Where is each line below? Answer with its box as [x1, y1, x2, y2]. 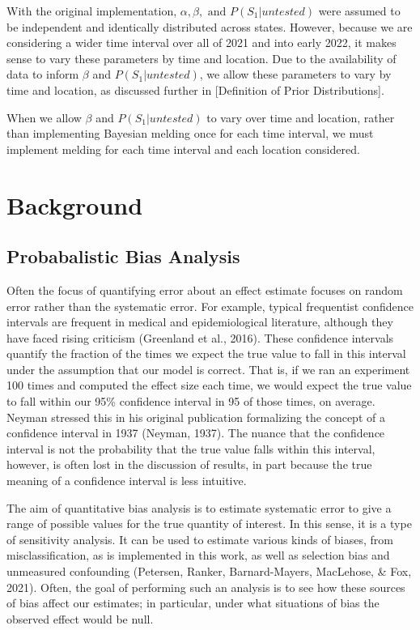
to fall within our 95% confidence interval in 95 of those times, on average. [6, 393, 375, 410]
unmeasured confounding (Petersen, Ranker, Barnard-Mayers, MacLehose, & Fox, [6, 563, 412, 580]
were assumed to [318, 2, 401, 19]
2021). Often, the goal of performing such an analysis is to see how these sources [6, 578, 405, 595]
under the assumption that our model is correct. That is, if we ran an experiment [6, 360, 410, 377]
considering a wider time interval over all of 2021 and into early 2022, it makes [6, 34, 397, 51]
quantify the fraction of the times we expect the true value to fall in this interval [6, 345, 406, 362]
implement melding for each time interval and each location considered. [6, 140, 360, 157]
